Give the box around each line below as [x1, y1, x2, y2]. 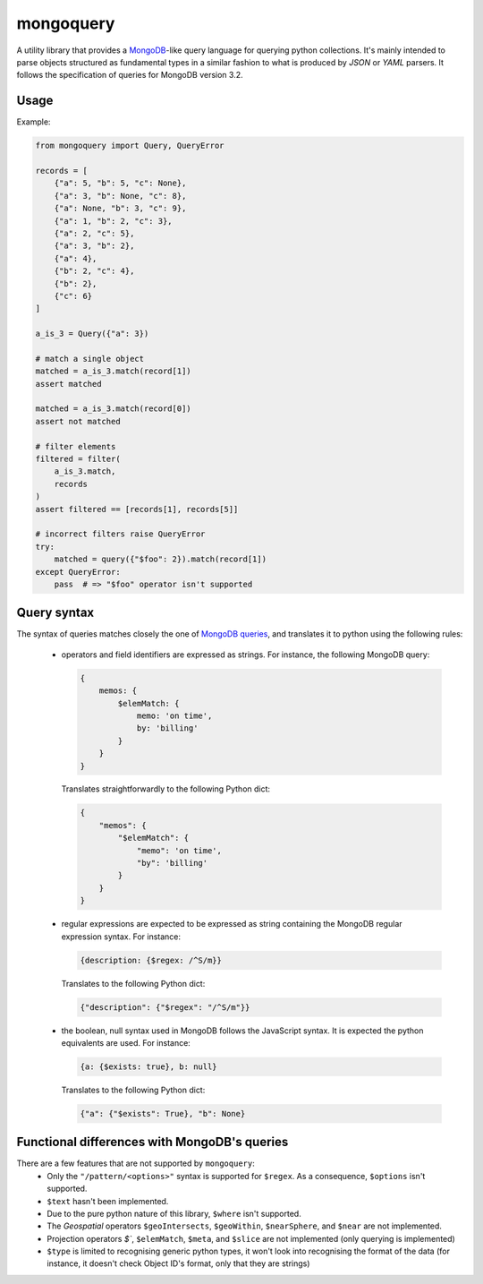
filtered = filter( [35, 453, 121, 464]
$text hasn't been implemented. [47, 1195, 169, 1206]
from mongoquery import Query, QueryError [35, 141, 225, 151]
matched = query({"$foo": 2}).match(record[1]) [54, 554, 267, 564]
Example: [16, 116, 51, 127]
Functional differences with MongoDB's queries [16, 1134, 289, 1150]
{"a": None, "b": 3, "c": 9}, [54, 203, 187, 214]
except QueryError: [35, 567, 121, 577]
